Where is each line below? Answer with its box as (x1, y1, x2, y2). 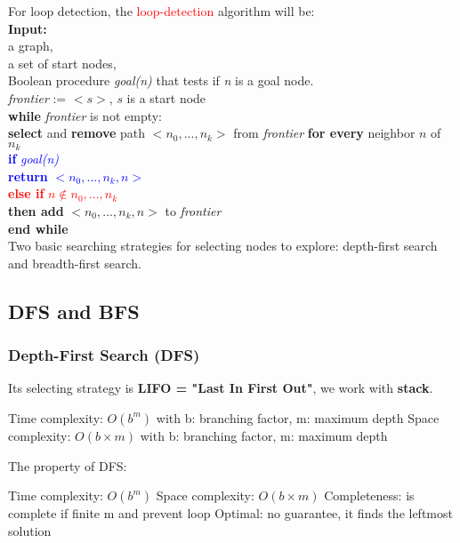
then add (8, 201, 64, 220)
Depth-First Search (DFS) (8, 344, 200, 366)
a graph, (8, 36, 53, 55)
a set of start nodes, (8, 53, 117, 72)
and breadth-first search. (8, 253, 142, 272)
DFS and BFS (8, 297, 140, 324)
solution (8, 521, 52, 539)
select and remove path (8, 124, 146, 142)
